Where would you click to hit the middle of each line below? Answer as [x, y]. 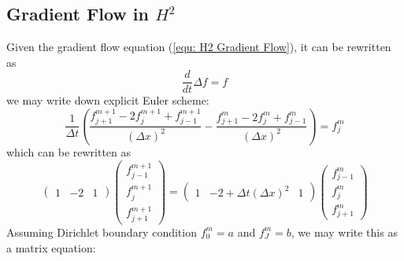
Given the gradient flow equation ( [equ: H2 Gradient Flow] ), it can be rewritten [199, 47]
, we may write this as [344, 232]
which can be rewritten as [69, 152]
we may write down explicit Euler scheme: [108, 100]
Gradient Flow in [78, 14]
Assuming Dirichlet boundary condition [102, 232]
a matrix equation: [51, 247]
